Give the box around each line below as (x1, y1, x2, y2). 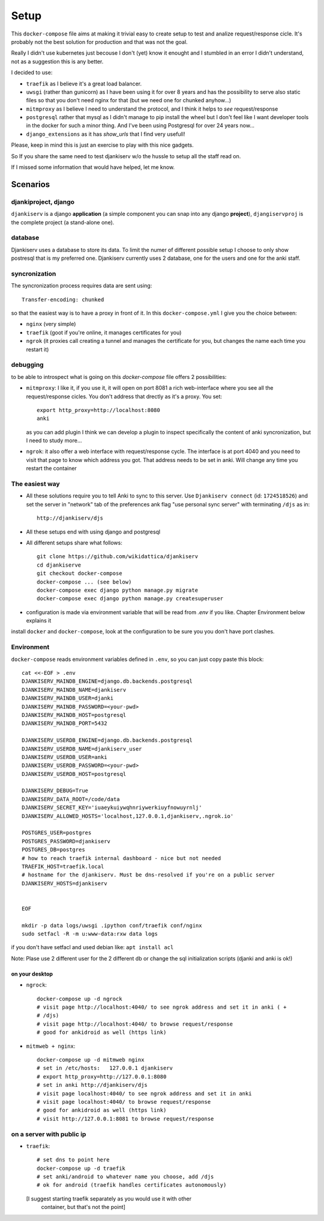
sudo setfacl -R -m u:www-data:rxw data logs (22, 930, 158, 938)
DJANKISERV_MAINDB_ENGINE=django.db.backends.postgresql (22, 678, 193, 685)
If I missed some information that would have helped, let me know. (11, 164, 175, 171)
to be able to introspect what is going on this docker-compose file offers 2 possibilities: (11, 373, 227, 380)
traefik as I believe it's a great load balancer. (26, 80, 142, 87)
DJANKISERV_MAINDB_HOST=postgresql (22, 712, 127, 718)
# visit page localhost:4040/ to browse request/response (37, 1098, 211, 1105)
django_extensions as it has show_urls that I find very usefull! (26, 130, 185, 138)
